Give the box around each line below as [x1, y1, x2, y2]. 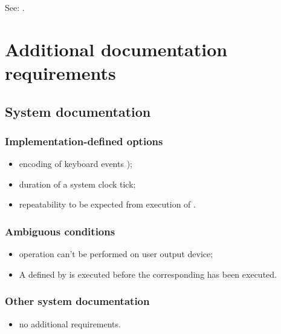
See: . [5, 1, 25, 13]
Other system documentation [5, 293, 150, 309]
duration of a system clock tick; [19, 177, 136, 190]
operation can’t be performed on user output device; [19, 247, 213, 260]
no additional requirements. [19, 317, 121, 330]
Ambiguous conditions [5, 223, 115, 238]
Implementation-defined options [5, 133, 163, 148]
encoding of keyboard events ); [19, 157, 132, 170]
